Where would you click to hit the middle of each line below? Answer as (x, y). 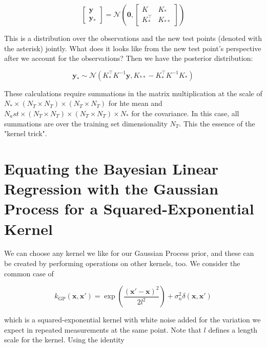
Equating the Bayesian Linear (111, 168)
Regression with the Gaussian (111, 189)
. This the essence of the (217, 123)
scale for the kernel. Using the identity (64, 340)
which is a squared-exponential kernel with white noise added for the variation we (132, 320)
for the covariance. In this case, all (185, 113)
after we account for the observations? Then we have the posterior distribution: (129, 58)
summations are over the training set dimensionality (86, 123)
